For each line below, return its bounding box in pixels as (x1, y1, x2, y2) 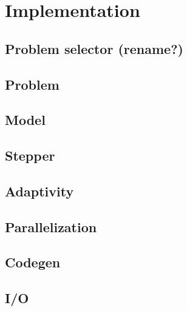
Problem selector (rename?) (5, 39, 183, 58)
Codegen (5, 253, 61, 272)
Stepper (5, 146, 55, 165)
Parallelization (5, 217, 97, 236)
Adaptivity (5, 181, 74, 200)
